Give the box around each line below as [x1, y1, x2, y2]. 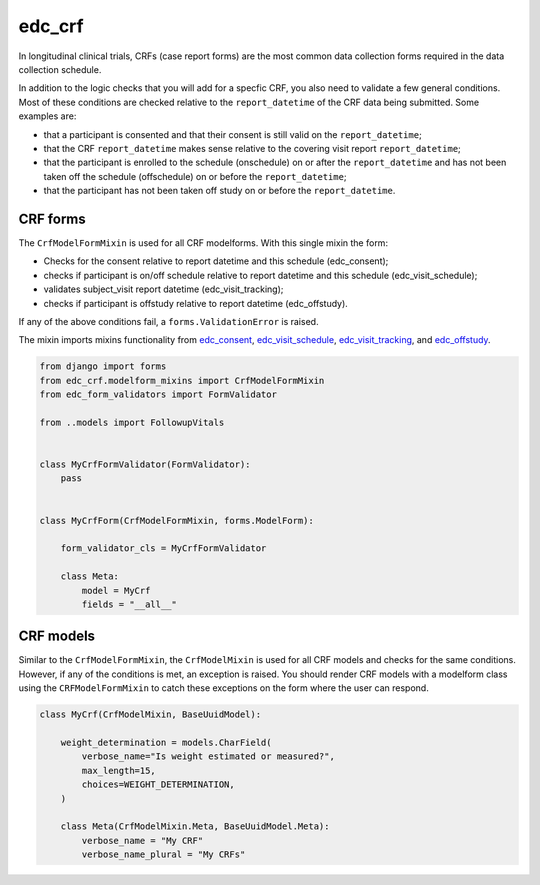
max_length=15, [81, 765, 157, 776]
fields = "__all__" [81, 598, 177, 610]
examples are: [18, 110, 77, 122]
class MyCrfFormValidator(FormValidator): [39, 459, 251, 470]
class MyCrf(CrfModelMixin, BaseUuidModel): [39, 709, 262, 720]
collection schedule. [18, 63, 102, 75]
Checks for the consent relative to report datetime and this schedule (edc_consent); [43, 255, 389, 267]
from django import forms [39, 361, 167, 372]
